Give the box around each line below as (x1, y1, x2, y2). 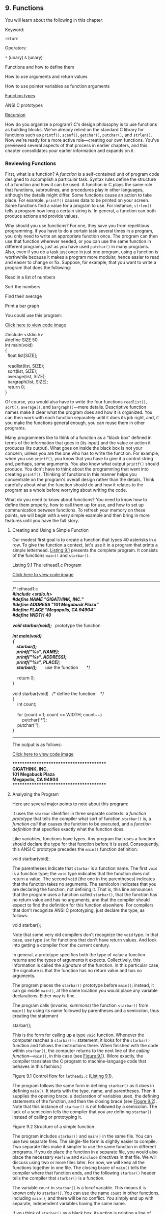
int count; (17, 701, 37, 707)
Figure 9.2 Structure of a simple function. (12, 1124, 96, 1130)
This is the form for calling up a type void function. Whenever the (12, 1032, 144, 1038)
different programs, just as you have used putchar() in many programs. (5, 244, 150, 250)
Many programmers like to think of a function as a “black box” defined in (5, 434, 152, 441)
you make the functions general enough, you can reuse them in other (5, 420, 145, 426)
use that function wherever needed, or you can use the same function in (5, 238, 151, 244)
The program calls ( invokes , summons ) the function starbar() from (12, 1002, 149, 1009)
